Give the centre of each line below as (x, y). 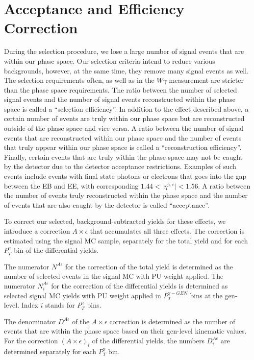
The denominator (30, 321)
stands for (60, 305)
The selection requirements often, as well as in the (79, 80)
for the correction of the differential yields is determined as (140, 285)
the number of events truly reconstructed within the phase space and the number (126, 195)
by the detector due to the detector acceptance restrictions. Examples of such (120, 166)
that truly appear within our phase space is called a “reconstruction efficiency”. (123, 147)
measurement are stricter (206, 80)
